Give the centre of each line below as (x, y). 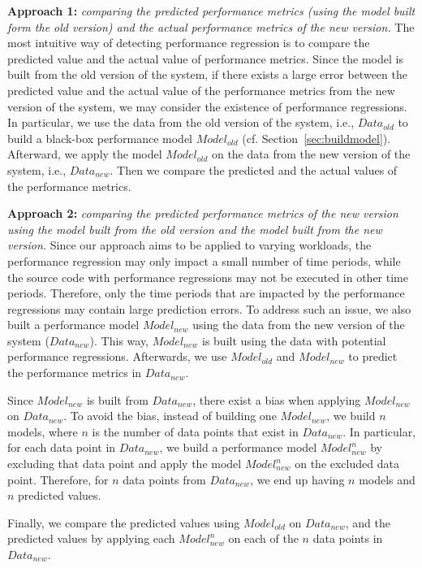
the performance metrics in (75, 373)
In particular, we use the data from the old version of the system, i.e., (181, 122)
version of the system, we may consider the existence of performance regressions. (207, 106)
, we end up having (297, 479)
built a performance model (73, 325)
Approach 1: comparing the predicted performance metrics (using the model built (211, 11)
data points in (348, 538)
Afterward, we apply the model (85, 154)
